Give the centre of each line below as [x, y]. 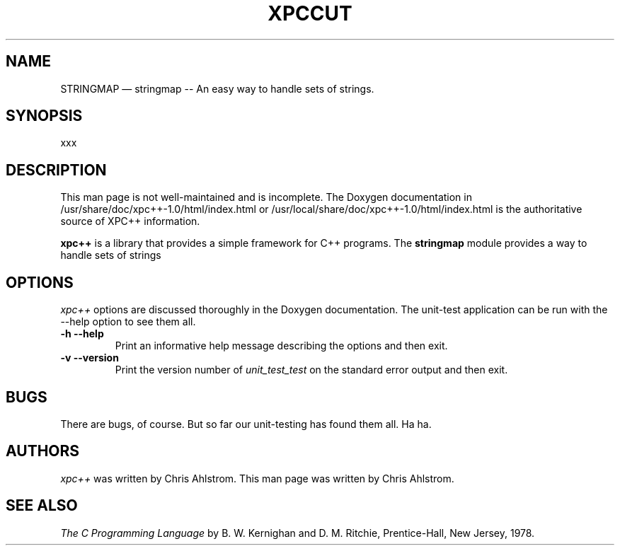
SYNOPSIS [44, 116]
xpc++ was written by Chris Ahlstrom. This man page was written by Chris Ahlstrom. [257, 478]
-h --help [82, 334]
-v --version [90, 358]
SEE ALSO [42, 506]
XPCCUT [310, 13]
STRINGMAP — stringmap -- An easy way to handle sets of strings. [217, 88]
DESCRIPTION [56, 170]
